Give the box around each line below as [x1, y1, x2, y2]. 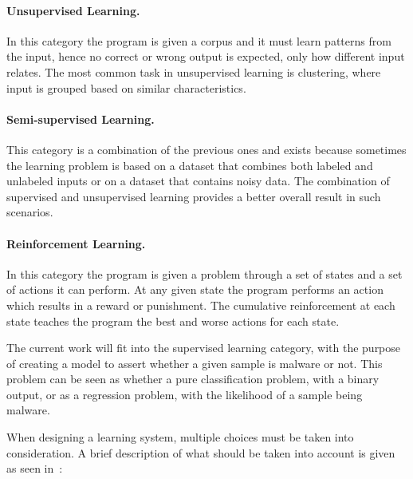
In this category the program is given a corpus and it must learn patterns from [6, 32, 391, 49]
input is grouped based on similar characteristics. [6, 79, 246, 96]
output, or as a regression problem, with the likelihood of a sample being [6, 386, 363, 402]
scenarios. [6, 204, 53, 220]
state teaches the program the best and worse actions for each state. [6, 312, 340, 329]
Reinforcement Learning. [6, 235, 146, 251]
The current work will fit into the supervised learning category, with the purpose [6, 339, 401, 356]
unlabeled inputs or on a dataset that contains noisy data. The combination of [6, 172, 390, 189]
